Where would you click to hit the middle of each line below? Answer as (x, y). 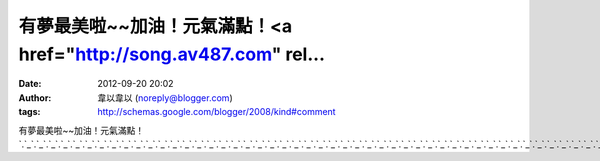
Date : (30, 84)
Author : (35, 97)
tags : (29, 112)
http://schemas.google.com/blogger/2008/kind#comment (216, 112)
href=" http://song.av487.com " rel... (171, 54)
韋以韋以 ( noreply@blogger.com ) (165, 97)
